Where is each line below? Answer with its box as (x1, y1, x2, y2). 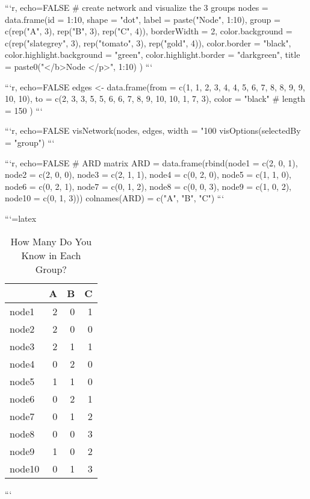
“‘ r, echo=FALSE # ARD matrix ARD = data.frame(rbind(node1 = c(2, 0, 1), (5, 156, 298, 169)
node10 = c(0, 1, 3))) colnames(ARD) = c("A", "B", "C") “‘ (5, 192, 225, 204)
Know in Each (21, 248, 81, 262)
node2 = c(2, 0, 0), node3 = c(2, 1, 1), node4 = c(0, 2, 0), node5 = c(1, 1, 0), (5, 168, 291, 181)
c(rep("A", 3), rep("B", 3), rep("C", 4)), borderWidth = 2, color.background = (5, 25, 293, 37)
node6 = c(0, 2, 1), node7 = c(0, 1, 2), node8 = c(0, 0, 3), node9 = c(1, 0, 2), (5, 180, 291, 192)
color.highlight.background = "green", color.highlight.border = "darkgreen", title (5, 48, 300, 61)
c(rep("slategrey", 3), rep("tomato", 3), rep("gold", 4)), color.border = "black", (5, 36, 291, 49)
